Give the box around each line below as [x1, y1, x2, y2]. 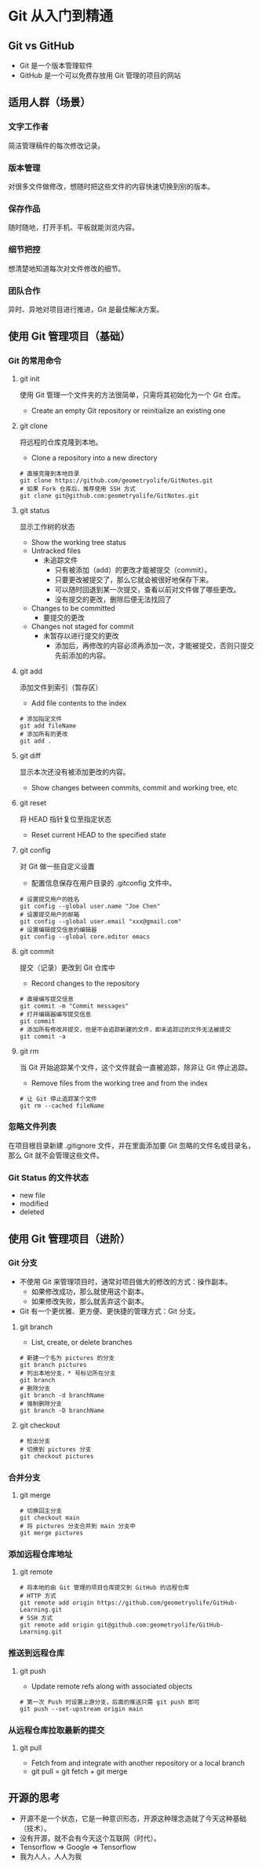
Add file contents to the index [31, 698, 127, 708]
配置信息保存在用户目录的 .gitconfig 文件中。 [31, 878, 176, 887]
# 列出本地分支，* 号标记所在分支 [19, 1369, 116, 1377]
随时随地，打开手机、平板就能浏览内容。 [8, 223, 139, 232]
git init [19, 374, 40, 383]
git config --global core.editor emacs [19, 933, 151, 941]
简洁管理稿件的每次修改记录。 [8, 141, 104, 150]
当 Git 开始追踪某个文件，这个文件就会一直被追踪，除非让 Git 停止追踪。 [19, 1063, 253, 1072]
